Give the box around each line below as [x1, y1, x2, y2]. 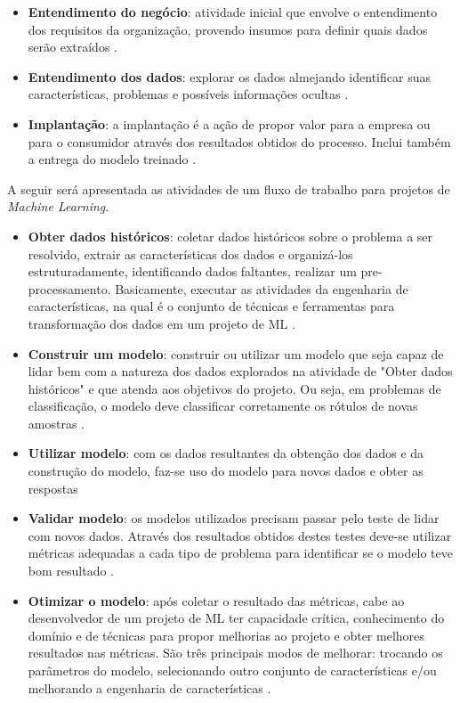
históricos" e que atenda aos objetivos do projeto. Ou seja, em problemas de [28, 379, 441, 397]
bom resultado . [28, 561, 114, 580]
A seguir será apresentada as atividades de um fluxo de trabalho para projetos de [7, 179, 450, 198]
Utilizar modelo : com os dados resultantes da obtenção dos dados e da [28, 444, 424, 462]
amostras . [28, 413, 85, 432]
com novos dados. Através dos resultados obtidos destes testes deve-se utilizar [28, 526, 452, 544]
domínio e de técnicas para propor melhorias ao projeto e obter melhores [28, 625, 424, 644]
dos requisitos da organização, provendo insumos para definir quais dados [28, 20, 428, 38]
